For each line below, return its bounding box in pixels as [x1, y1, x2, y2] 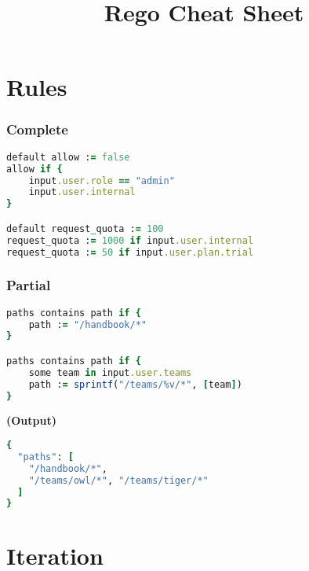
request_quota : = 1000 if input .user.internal [6, 234, 254, 246]
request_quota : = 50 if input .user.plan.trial [6, 246, 254, 258]
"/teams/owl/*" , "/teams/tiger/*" [28, 474, 209, 486]
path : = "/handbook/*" [28, 319, 147, 330]
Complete [6, 120, 68, 139]
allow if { [6, 163, 63, 175]
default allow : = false [6, 151, 130, 163]
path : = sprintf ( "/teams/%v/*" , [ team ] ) [28, 378, 242, 390]
